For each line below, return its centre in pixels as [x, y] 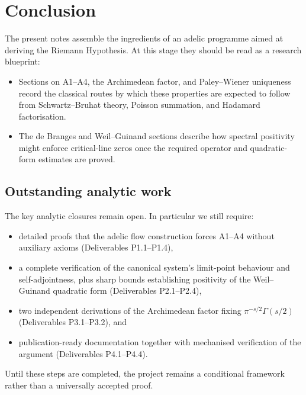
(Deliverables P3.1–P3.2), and [73, 322]
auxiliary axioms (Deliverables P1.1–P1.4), [96, 247]
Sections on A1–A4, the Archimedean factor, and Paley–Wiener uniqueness [155, 81]
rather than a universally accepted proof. [79, 385]
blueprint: [22, 61]
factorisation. [42, 116]
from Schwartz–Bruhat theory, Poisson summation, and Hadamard [139, 105]
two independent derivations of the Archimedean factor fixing [130, 310]
